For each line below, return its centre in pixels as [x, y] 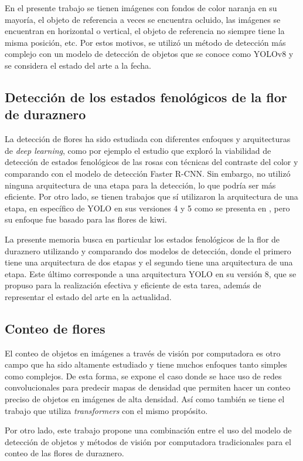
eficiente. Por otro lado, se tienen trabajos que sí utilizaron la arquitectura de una [151, 196]
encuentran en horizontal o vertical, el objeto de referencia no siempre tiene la [145, 31]
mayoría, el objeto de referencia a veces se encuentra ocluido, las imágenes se [143, 19]
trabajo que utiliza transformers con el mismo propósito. [106, 410]
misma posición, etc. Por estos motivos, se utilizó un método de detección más [145, 42]
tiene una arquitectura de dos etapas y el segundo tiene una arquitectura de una [149, 262]
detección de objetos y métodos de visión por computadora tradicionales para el [148, 441]
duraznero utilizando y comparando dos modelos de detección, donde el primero [148, 250]
